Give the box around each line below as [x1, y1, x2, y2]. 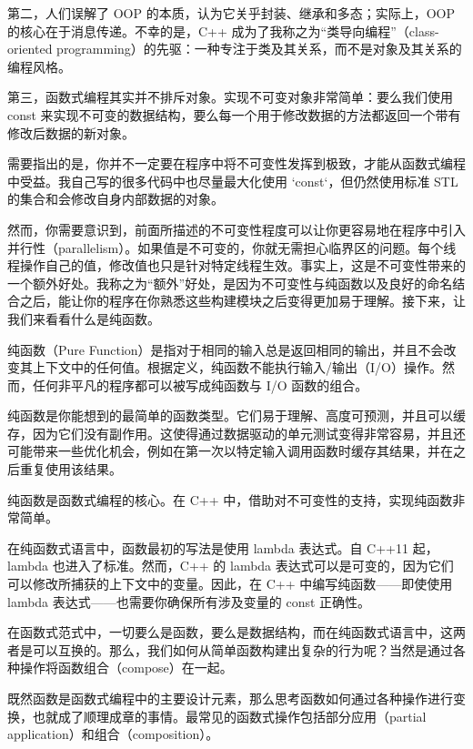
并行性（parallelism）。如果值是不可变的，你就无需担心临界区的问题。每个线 [7, 238, 457, 257]
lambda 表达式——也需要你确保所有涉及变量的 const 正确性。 [7, 592, 371, 611]
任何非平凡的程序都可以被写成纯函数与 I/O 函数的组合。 [32, 375, 368, 394]
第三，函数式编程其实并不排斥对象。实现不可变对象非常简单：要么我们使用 [7, 87, 453, 106]
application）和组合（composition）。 [7, 724, 219, 744]
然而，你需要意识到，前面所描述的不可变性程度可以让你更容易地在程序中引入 [7, 219, 466, 238]
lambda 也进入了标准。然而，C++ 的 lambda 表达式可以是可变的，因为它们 [7, 556, 454, 575]
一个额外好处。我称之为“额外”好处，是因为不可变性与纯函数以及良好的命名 [7, 273, 453, 292]
